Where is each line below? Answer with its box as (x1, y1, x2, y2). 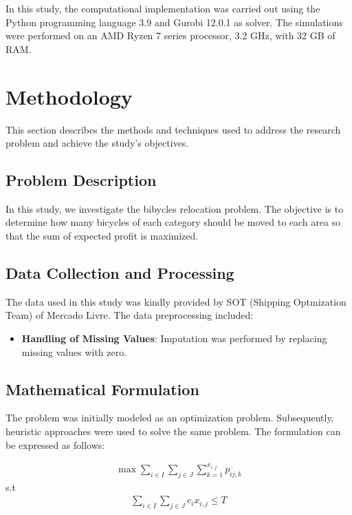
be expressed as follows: (5, 437, 105, 452)
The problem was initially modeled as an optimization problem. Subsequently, (5, 410, 334, 425)
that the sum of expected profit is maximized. (5, 229, 199, 243)
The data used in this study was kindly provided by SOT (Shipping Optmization (5, 294, 346, 308)
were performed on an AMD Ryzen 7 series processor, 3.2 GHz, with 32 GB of (5, 28, 335, 43)
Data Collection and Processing (5, 262, 234, 284)
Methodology (5, 82, 133, 110)
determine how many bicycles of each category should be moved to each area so (5, 215, 341, 229)
